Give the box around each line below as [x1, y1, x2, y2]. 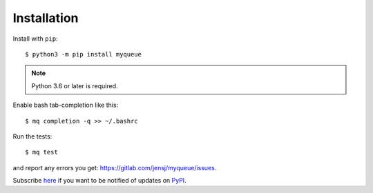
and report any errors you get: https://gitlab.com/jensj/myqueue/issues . [12, 163, 217, 172]
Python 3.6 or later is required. [31, 81, 118, 90]
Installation [12, 10, 79, 26]
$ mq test [25, 148, 58, 156]
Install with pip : [12, 34, 58, 43]
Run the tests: [12, 132, 52, 141]
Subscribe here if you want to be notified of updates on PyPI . [12, 176, 186, 185]
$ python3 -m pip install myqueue [25, 50, 142, 58]
